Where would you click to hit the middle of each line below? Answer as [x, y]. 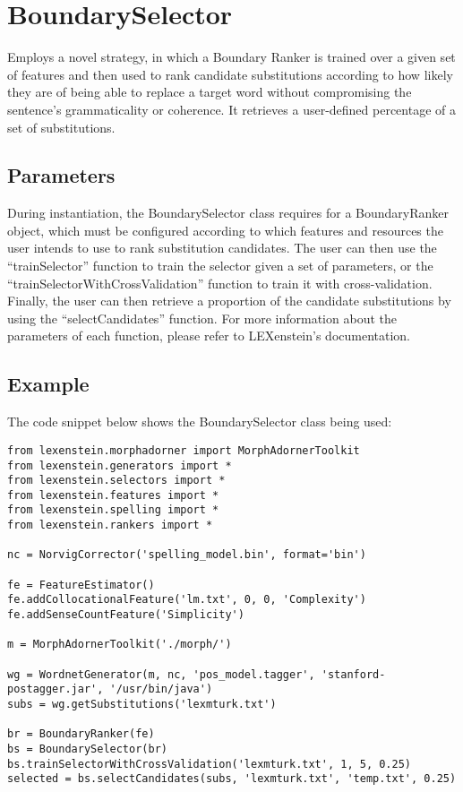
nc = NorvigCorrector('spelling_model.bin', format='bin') [187, 555]
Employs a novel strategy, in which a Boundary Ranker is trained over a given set [231, 57]
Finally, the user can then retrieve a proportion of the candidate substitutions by [229, 301]
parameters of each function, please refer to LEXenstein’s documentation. [209, 336]
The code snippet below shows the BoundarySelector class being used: [200, 422]
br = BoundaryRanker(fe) [81, 734]
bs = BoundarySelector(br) [87, 749]
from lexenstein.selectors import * [116, 481]
